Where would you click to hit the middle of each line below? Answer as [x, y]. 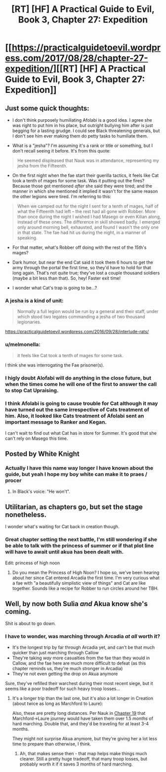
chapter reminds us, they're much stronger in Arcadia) [67, 668]
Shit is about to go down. [30, 623]
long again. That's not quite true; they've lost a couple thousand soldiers [86, 273]
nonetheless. [26, 514]
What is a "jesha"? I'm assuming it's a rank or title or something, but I [83, 146]
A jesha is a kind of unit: [34, 301]
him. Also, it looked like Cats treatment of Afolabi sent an [75, 416]
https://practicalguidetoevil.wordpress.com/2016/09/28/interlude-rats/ [77, 332]
